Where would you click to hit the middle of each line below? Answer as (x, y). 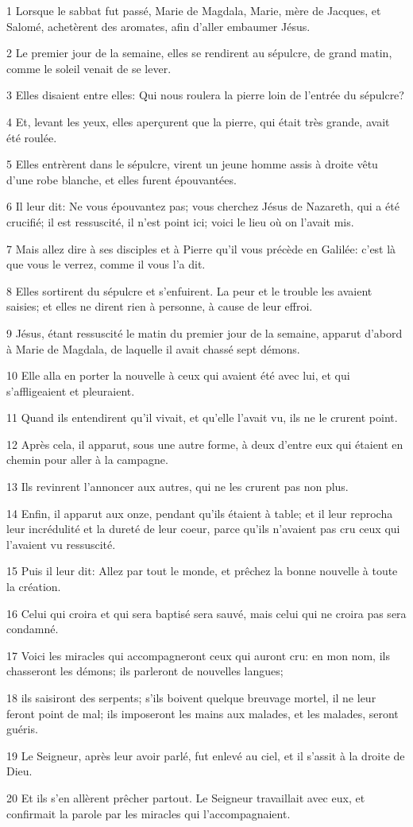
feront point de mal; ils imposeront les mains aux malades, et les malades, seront (203, 713)
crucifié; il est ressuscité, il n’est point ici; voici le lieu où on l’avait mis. (180, 221)
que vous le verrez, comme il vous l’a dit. (106, 264)
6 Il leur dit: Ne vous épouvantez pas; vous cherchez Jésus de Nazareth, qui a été (203, 206)
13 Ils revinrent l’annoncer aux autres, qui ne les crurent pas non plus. (178, 487)
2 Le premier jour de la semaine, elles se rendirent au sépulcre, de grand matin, (199, 53)
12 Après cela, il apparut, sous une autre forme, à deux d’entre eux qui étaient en (205, 444)
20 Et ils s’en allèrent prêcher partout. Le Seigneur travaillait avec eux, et (186, 797)
